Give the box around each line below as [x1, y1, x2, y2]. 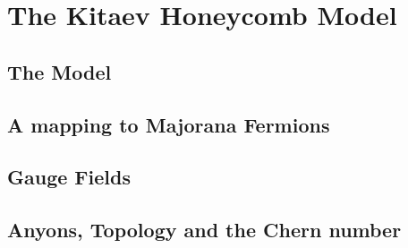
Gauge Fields [7, 163, 131, 191]
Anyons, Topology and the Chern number [7, 216, 402, 244]
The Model [7, 57, 112, 85]
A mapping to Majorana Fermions [7, 110, 330, 138]
